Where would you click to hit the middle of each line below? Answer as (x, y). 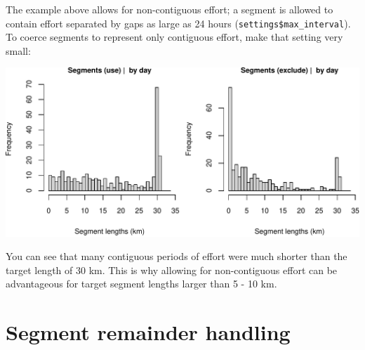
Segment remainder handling (148, 332)
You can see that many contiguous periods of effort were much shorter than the (177, 256)
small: (18, 50)
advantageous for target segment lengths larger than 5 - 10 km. (141, 284)
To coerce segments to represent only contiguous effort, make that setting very (174, 37)
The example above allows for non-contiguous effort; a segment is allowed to (170, 9)
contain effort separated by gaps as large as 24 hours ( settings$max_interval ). (178, 23)
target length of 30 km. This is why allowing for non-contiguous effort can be (172, 270)
